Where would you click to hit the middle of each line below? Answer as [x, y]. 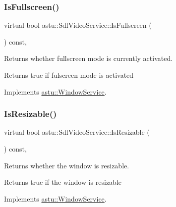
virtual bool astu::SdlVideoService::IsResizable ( [77, 132]
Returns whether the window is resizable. [67, 165]
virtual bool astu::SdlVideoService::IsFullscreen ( [78, 25]
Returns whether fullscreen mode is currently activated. [88, 58]
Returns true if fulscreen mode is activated [69, 75]
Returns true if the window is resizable [63, 182]
